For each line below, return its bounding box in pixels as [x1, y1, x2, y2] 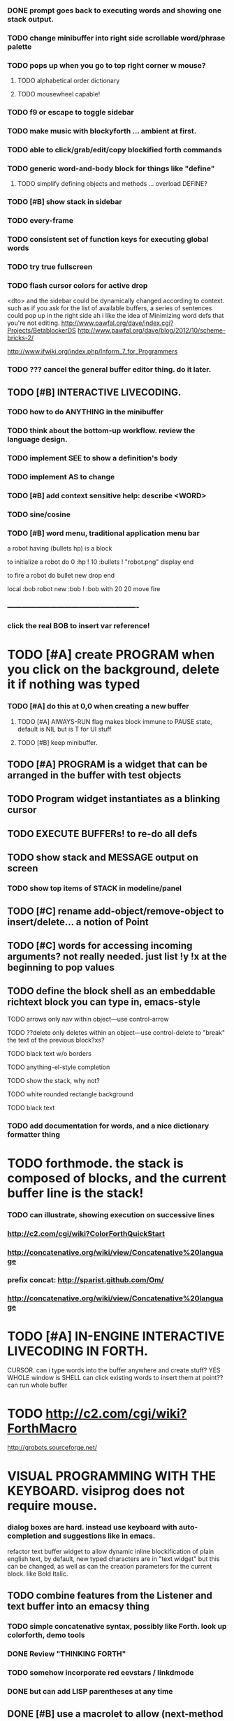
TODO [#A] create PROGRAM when [7, 647, 215, 662]
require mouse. [7, 1497, 98, 1513]
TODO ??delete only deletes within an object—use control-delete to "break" [7, 1028, 226, 1036]
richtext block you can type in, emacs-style [7, 996, 201, 1008]
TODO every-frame [7, 216, 73, 226]
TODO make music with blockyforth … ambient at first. [7, 126, 197, 136]
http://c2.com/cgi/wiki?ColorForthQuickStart [7, 1228, 166, 1238]
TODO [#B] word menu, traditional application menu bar [7, 528, 200, 538]
